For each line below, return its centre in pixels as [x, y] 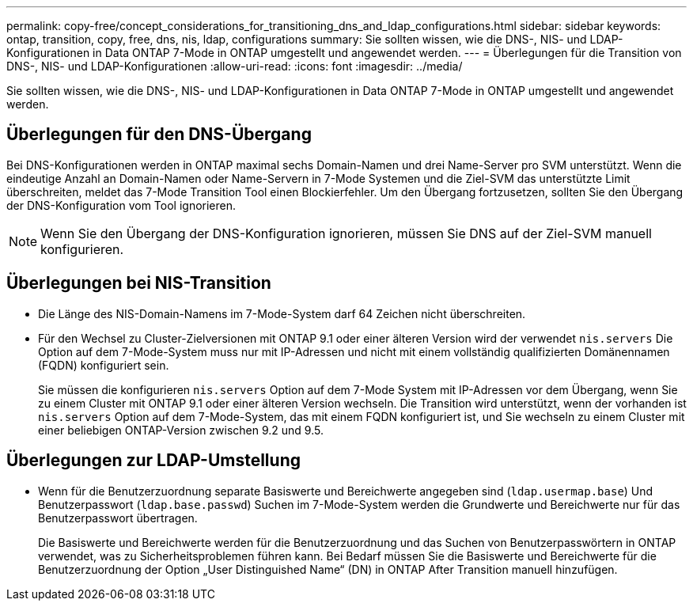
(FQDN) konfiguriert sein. [104, 365]
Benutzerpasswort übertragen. [118, 518]
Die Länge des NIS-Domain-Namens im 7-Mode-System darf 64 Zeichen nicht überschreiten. [282, 313]
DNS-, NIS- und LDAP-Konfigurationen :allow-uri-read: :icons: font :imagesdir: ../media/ [235, 66]
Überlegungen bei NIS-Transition [139, 283]
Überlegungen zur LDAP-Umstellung [153, 461]
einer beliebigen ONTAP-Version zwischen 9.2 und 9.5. [181, 430]
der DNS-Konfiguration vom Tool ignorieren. [121, 205]
